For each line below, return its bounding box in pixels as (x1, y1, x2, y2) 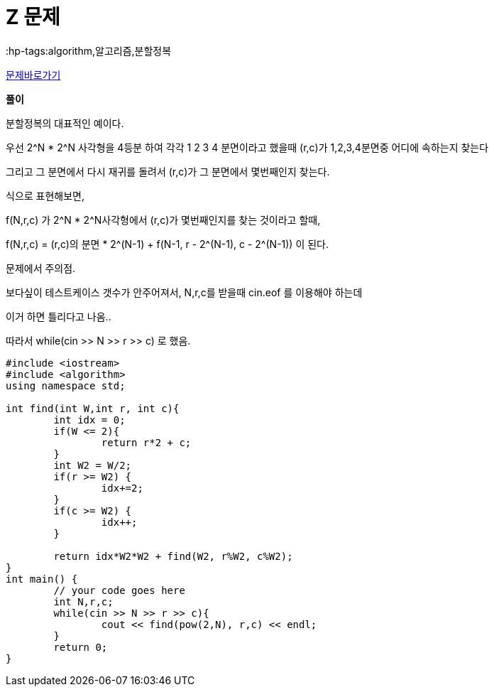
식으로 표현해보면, (6, 189, 85, 202)
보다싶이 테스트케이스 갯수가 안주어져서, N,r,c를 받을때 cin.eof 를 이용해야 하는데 (6, 286, 363, 298)
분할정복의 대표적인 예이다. (6, 117, 124, 129)
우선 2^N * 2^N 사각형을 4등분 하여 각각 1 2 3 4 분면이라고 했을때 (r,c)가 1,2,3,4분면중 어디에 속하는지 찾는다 (6, 141, 489, 153)
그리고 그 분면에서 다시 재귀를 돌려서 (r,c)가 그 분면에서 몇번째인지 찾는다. (6, 165, 330, 178)
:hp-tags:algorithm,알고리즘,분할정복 (6, 44, 172, 57)
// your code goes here (53, 584, 185, 596)
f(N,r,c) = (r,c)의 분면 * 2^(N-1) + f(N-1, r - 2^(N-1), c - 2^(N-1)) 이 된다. (6, 237, 329, 250)
